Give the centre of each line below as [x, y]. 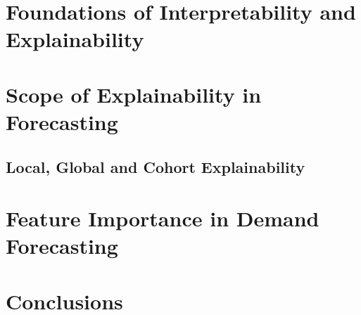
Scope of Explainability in [134, 94]
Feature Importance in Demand [163, 218]
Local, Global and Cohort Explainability [156, 166]
